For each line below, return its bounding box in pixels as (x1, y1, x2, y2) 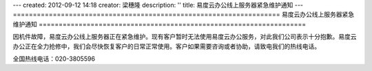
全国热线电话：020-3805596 (12, 55, 96, 63)
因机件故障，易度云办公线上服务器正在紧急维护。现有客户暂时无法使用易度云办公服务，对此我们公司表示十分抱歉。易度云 (12, 33, 357, 41)
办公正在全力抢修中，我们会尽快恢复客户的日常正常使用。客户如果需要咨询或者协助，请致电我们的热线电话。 (12, 42, 320, 51)
